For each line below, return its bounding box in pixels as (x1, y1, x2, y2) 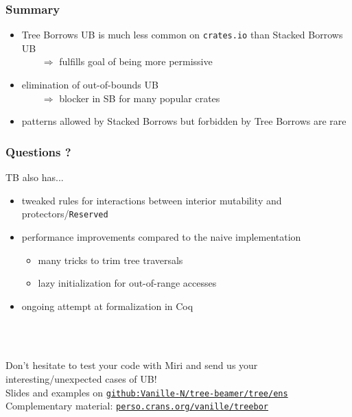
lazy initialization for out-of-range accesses (38, 276, 217, 290)
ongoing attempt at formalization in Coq (21, 298, 193, 313)
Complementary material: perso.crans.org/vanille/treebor (5, 398, 268, 413)
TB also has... (5, 170, 64, 184)
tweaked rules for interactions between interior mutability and (21, 193, 282, 207)
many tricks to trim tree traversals (38, 252, 183, 267)
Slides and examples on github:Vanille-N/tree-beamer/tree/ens (5, 385, 288, 399)
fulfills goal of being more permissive (59, 54, 213, 69)
